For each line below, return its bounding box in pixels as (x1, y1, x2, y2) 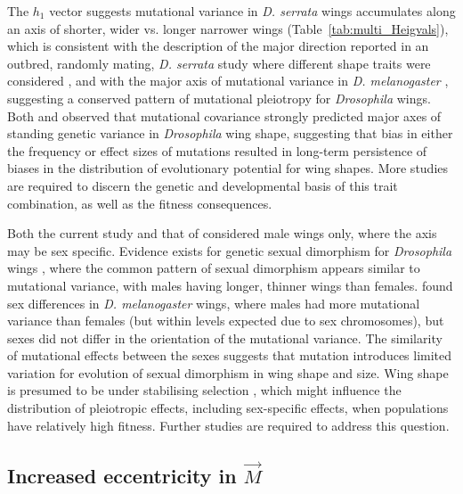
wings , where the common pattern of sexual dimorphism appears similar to (7, 259, 420, 277)
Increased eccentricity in (7, 461, 237, 489)
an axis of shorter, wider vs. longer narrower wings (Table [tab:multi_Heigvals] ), (7, 19, 449, 37)
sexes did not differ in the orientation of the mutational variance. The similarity (7, 328, 443, 347)
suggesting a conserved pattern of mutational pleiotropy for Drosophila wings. (7, 88, 431, 107)
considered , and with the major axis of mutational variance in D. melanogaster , (7, 71, 449, 90)
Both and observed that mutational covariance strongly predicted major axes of (7, 106, 442, 125)
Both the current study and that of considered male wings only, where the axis (7, 224, 437, 243)
